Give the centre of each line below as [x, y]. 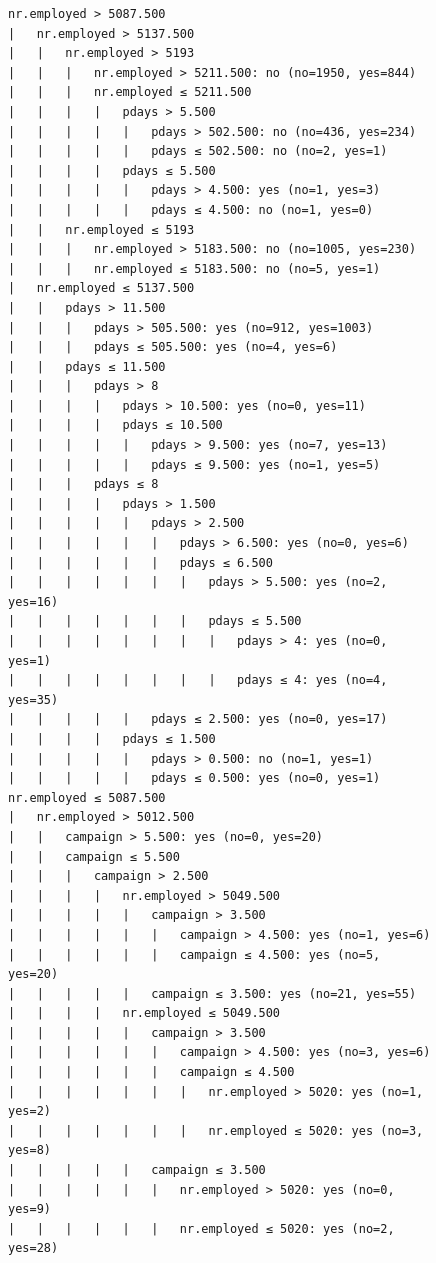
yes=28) [33, 1248]
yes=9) [29, 1209]
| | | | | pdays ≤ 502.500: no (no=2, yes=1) [198, 151]
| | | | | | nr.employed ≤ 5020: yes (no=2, [201, 1228]
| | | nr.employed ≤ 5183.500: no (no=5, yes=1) [194, 268]
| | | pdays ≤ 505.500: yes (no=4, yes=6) [173, 347]
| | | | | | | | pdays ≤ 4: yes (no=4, [198, 680]
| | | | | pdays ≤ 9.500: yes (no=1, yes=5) [194, 464]
